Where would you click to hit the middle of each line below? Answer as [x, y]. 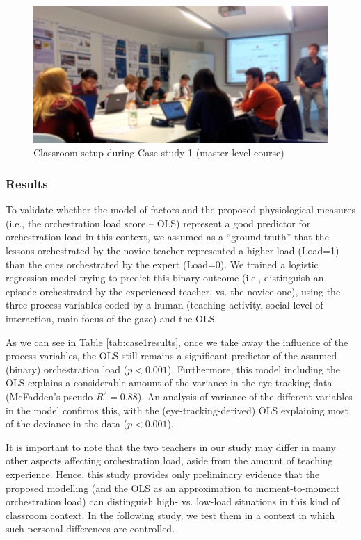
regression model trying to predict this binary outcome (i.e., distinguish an [165, 278]
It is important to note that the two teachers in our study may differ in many [171, 447]
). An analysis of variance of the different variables [245, 396]
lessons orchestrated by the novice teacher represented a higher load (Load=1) [173, 251]
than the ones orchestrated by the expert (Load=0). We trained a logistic [162, 264]
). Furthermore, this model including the [254, 369]
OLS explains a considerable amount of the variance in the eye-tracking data [169, 383]
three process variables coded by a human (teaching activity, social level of [165, 305]
